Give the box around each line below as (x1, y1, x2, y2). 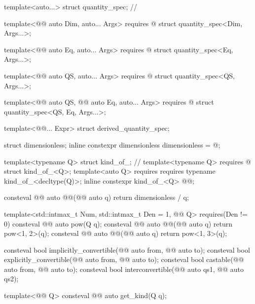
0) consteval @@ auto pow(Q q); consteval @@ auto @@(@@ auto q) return (4, 218, 233, 228)
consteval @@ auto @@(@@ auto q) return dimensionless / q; (4, 192, 189, 202)
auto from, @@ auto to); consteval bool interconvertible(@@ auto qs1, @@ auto (4, 264, 244, 274)
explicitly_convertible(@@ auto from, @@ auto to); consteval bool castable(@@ (4, 254, 244, 265)
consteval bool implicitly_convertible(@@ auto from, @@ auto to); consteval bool (4, 244, 250, 255)
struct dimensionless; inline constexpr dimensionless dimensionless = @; (4, 139, 220, 150)
